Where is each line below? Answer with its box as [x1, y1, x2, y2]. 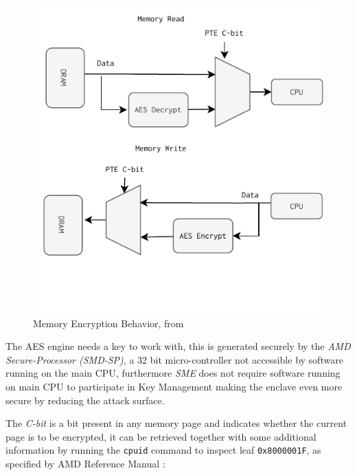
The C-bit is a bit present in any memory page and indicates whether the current [5, 416, 347, 430]
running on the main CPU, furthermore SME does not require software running [5, 366, 341, 380]
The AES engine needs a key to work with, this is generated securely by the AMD [5, 339, 351, 353]
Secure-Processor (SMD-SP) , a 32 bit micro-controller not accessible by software [5, 352, 343, 366]
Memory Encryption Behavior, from [33, 316, 184, 330]
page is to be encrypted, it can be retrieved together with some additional [5, 429, 316, 443]
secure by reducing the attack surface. [5, 393, 165, 407]
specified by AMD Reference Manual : [5, 456, 165, 470]
